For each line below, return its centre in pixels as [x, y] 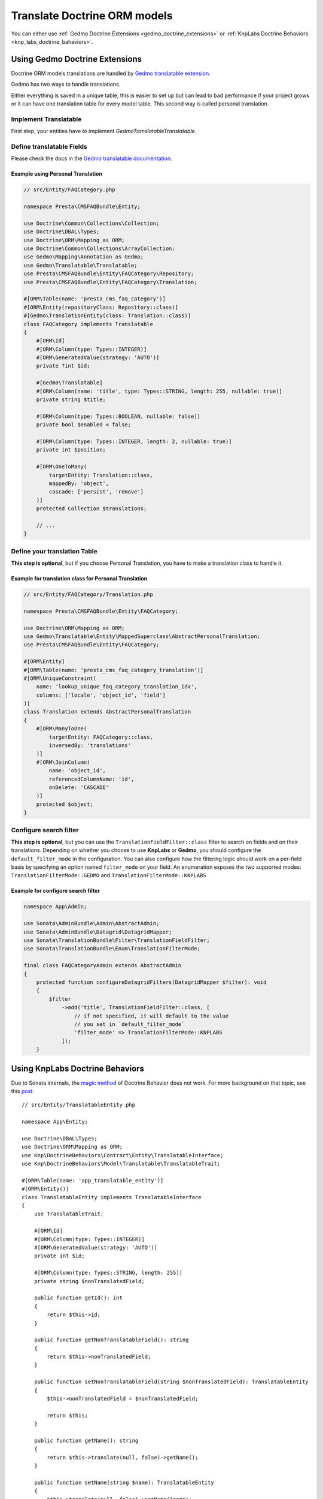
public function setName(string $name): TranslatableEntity [124, 1482]
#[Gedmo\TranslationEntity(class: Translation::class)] [107, 316]
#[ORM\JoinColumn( [63, 762]
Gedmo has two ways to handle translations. [66, 85]
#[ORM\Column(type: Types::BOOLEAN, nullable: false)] [118, 416]
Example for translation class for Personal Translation [79, 579]
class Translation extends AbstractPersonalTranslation [107, 712]
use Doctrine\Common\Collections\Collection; [92, 223]
